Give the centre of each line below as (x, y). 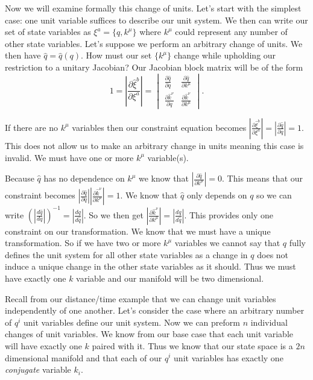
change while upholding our (225, 55)
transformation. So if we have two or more (83, 243)
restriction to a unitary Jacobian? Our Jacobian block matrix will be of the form (154, 67)
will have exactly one (43, 345)
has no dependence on (84, 178)
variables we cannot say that (227, 243)
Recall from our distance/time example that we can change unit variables (141, 298)
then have (23, 55)
